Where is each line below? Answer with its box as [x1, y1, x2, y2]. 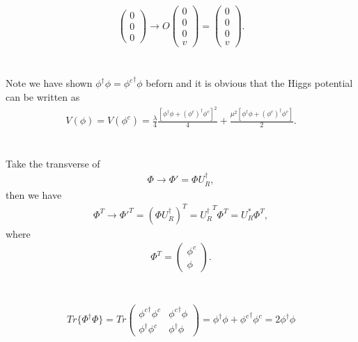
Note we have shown [6, 76, 93, 90]
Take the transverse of [6, 156, 100, 170]
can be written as [6, 90, 80, 104]
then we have [6, 187, 62, 202]
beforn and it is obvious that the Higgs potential [146, 76, 353, 90]
